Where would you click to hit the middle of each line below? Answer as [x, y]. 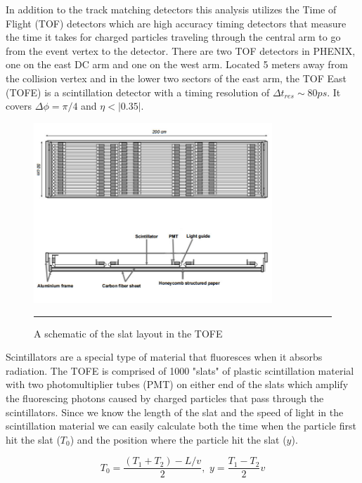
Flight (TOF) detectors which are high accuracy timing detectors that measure [176, 23]
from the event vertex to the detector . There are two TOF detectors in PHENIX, [181, 50]
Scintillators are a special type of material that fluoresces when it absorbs [164, 357]
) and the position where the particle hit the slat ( [178, 439]
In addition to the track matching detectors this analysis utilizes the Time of [171, 9]
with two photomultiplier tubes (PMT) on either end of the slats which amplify [177, 384]
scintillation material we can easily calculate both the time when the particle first [181, 426]
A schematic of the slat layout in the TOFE [128, 333]
